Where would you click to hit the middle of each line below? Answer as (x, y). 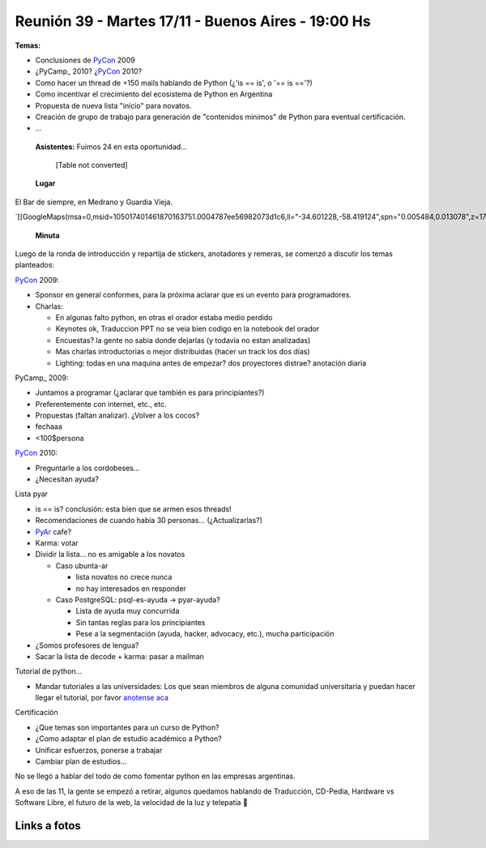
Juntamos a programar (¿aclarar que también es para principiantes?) (150, 392)
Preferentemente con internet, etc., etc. (101, 404)
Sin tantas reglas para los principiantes (141, 622)
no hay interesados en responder (131, 589)
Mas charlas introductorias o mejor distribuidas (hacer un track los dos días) (183, 352)
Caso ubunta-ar (82, 565)
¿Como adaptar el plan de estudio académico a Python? (128, 739)
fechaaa (49, 426)
